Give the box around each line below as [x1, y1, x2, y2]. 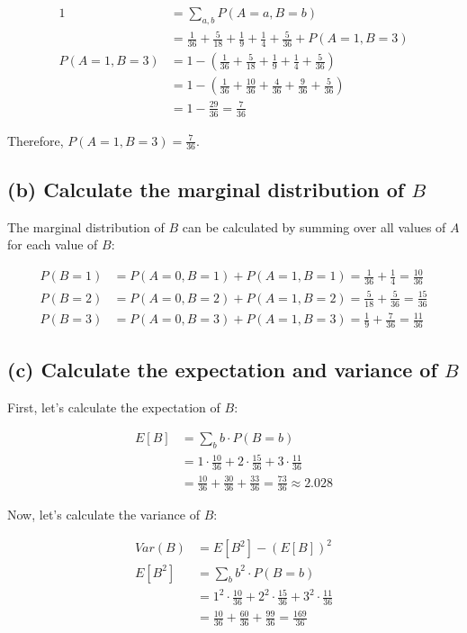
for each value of [7, 235, 98, 254]
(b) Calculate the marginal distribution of [7, 175, 405, 203]
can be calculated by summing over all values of [182, 217, 446, 236]
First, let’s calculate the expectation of [7, 398, 220, 417]
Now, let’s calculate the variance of [7, 505, 200, 524]
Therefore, [7, 131, 64, 149]
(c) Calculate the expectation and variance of [7, 356, 437, 384]
